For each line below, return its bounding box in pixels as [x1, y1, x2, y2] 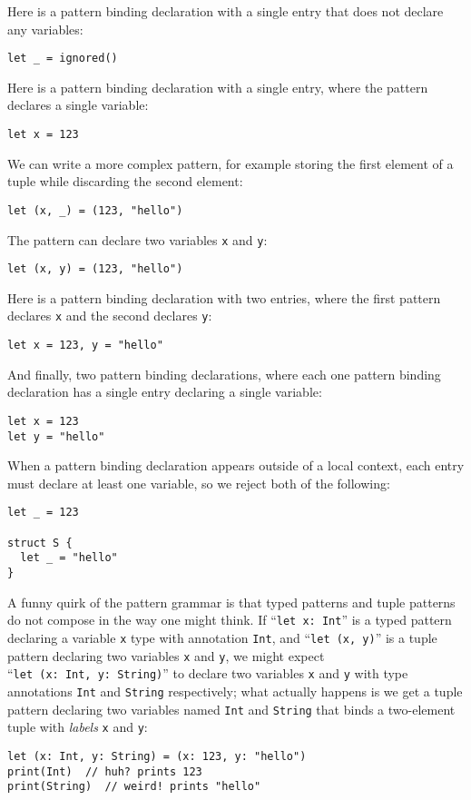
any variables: [7, 19, 83, 38]
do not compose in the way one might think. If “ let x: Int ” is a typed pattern [7, 610, 452, 629]
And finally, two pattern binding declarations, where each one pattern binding [7, 364, 441, 383]
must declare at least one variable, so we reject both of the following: [7, 473, 390, 492]
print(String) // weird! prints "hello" [7, 780, 261, 794]
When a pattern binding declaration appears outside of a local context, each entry [7, 456, 465, 475]
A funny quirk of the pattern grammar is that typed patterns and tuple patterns [7, 592, 456, 611]
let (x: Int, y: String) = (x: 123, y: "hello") [7, 749, 307, 763]
